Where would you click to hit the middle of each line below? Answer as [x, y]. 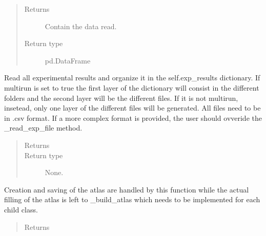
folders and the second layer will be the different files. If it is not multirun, [121, 98]
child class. [21, 209]
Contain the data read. [81, 26]
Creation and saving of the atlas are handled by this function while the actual [127, 189]
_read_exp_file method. [43, 128]
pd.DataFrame [68, 60]
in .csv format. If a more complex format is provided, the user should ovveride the [133, 117]
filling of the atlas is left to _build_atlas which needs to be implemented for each [132, 199]
